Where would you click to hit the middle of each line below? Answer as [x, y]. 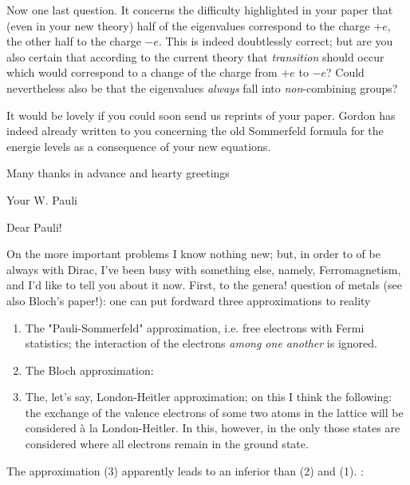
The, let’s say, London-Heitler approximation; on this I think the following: [209, 397]
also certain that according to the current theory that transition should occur [195, 56]
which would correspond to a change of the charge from [142, 72]
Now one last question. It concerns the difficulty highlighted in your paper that [200, 10]
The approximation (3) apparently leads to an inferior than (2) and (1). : [185, 470]
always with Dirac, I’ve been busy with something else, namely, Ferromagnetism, [204, 269]
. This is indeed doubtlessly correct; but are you [276, 41]
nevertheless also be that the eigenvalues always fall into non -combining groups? [202, 87]
